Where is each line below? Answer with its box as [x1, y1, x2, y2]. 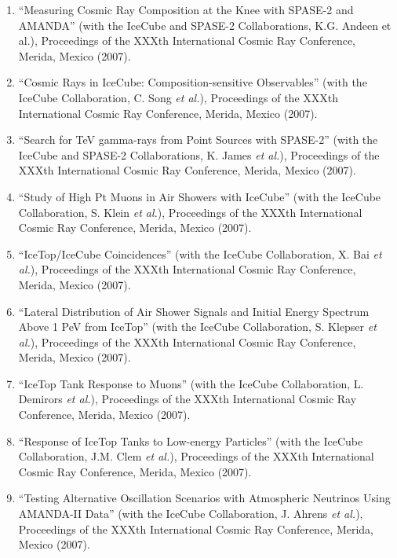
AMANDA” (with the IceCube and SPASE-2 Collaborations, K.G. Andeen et [18, 17, 392, 33]
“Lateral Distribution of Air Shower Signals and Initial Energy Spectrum [18, 303, 370, 319]
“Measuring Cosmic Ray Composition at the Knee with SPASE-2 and [18, 2, 354, 17]
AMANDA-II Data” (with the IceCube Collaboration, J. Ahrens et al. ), [18, 505, 363, 522]
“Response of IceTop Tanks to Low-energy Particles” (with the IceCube [18, 432, 363, 449]
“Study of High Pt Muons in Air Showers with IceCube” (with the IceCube [18, 188, 381, 204]
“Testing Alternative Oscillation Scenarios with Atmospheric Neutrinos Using [18, 490, 391, 506]
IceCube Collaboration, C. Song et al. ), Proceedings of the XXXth [18, 89, 338, 105]
